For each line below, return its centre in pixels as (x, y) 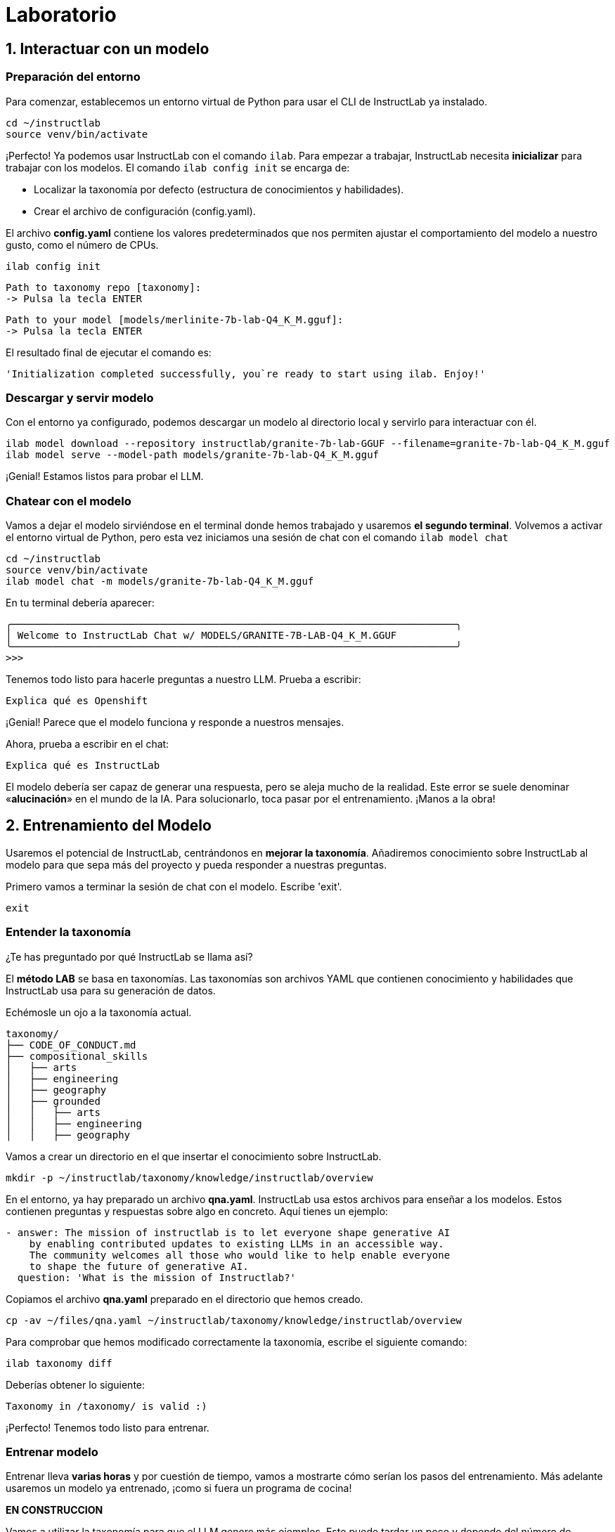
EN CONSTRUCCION (54, 1510)
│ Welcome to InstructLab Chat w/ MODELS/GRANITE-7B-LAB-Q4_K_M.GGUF (201, 636)
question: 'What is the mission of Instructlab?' (157, 1277)
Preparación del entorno (73, 77)
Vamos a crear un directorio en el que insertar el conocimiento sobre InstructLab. (194, 1156)
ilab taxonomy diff (59, 1363)
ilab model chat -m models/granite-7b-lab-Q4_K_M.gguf (160, 582)
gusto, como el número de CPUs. (82, 245)
